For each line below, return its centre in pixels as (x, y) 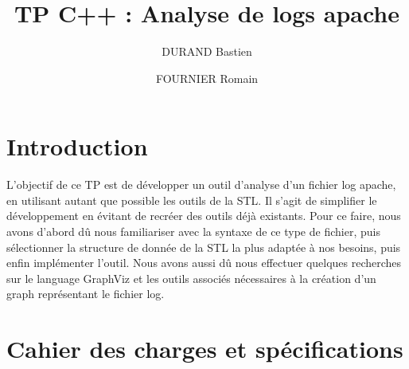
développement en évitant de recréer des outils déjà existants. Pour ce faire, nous (204, 216)
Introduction (77, 146)
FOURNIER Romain (207, 78)
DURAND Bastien (207, 51)
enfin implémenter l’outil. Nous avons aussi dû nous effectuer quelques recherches (204, 263)
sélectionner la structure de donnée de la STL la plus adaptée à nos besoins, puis (204, 247)
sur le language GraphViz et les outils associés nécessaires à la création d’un (191, 278)
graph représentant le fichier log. (86, 294)
